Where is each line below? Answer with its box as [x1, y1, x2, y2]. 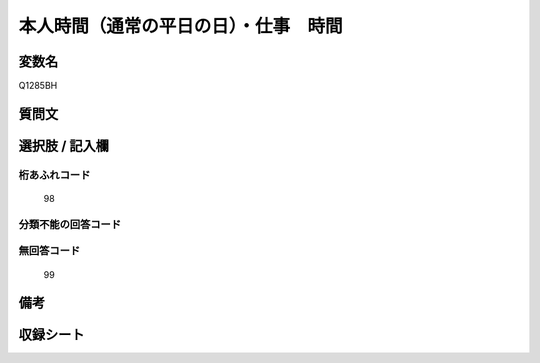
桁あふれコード [18, 168, 91, 182]
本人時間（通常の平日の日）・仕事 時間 [18, 15, 344, 37]
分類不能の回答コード [18, 217, 122, 231]
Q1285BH [18, 80, 58, 92]
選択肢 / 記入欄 [18, 137, 110, 154]
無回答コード [18, 244, 81, 258]
